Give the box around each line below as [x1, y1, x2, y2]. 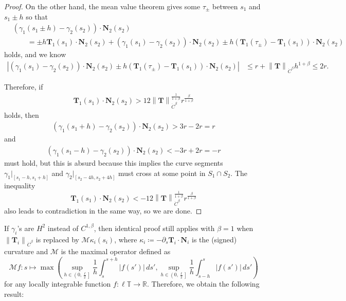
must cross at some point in [118, 167, 206, 178]
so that [26, 11, 48, 22]
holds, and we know [4, 49, 66, 60]
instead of [47, 222, 79, 233]
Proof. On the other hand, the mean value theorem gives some [4, 1, 201, 11]
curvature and [4, 246, 48, 257]
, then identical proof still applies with [94, 222, 215, 233]
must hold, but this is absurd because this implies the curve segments [4, 157, 223, 168]
